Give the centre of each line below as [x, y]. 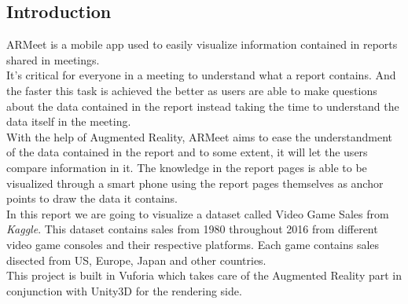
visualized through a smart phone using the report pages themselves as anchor [195, 183]
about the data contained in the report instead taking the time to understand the [203, 106]
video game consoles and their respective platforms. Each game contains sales [193, 244]
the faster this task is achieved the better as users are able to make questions [192, 90]
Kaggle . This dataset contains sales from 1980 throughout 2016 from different [192, 229]
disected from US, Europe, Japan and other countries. [136, 260]
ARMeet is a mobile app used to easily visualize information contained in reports [202, 44]
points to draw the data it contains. [92, 198]
